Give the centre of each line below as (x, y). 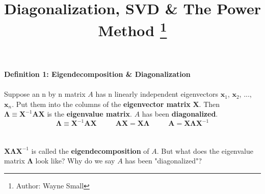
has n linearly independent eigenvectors (157, 94)
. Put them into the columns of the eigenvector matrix (101, 104)
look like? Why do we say (75, 161)
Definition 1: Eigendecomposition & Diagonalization (97, 74)
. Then (209, 104)
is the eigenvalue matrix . (89, 114)
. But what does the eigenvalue (205, 150)
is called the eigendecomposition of (90, 150)
